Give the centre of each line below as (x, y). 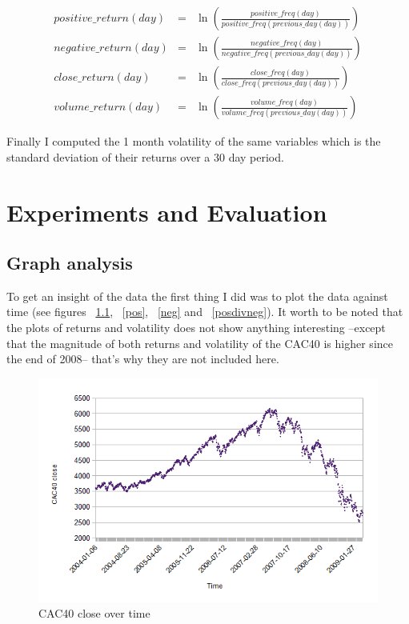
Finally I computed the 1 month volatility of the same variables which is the (194, 141)
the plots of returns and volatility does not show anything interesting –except (196, 328)
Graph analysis (70, 263)
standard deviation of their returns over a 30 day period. (145, 156)
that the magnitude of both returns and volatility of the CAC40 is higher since (200, 343)
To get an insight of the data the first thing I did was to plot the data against (197, 296)
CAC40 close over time (94, 613)
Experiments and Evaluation (167, 212)
